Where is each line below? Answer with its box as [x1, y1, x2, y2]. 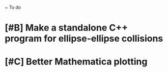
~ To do [5, 5, 21, 10]
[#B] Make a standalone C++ [5, 22, 128, 33]
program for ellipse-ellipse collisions [5, 33, 163, 45]
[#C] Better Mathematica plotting [5, 56, 148, 67]
